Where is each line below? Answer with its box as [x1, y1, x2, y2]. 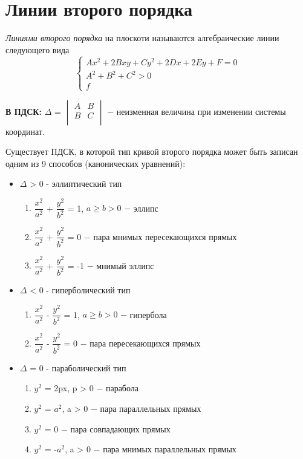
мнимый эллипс [96, 259, 154, 272]
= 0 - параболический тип [30, 361, 126, 374]
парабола [105, 382, 139, 394]
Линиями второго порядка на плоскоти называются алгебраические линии [5, 31, 279, 44]
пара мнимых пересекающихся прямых [93, 230, 237, 243]
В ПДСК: [5, 105, 42, 117]
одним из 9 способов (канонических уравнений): [5, 157, 186, 169]
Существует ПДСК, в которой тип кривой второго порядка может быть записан [5, 145, 298, 158]
